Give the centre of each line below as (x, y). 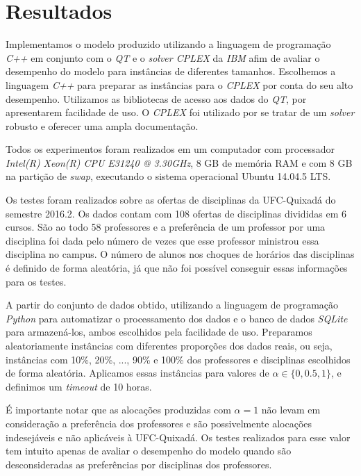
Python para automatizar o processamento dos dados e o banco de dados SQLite (177, 318)
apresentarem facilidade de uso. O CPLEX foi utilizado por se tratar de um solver (180, 112)
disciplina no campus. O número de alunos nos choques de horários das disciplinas (180, 254)
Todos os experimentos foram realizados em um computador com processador (170, 149)
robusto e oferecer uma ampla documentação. (102, 125)
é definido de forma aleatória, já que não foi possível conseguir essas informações (177, 268)
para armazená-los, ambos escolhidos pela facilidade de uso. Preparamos (159, 332)
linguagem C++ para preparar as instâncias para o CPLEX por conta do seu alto (179, 84)
